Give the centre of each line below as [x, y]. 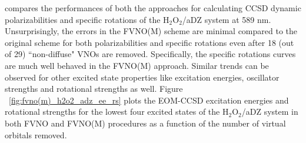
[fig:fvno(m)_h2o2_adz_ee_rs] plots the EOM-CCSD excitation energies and [149, 100]
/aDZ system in [270, 112]
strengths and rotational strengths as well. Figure [94, 89]
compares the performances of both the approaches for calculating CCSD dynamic [153, 8]
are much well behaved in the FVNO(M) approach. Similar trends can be [137, 65]
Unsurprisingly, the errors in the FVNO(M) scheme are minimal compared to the [151, 31]
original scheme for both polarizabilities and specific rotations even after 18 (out [149, 42]
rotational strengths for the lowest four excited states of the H [117, 112]
